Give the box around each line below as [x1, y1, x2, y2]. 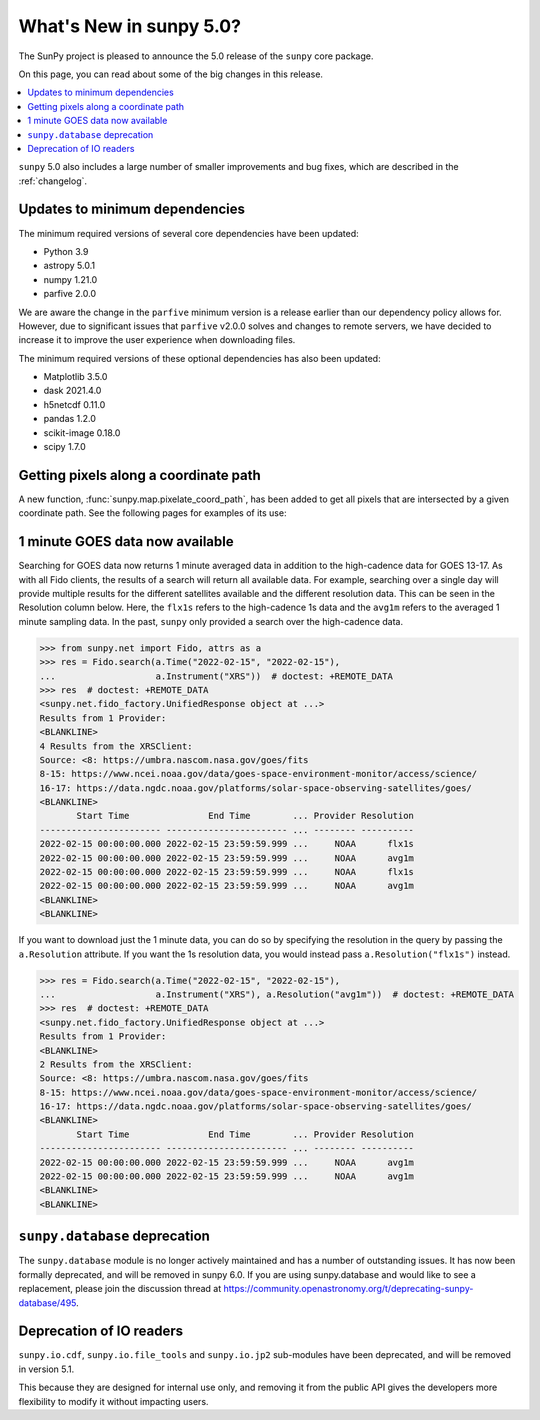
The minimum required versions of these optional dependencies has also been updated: [18, 352, 381, 364]
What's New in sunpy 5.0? [18, 15, 242, 37]
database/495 [18, 1296, 77, 1309]
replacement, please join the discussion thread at [18, 1283, 222, 1295]
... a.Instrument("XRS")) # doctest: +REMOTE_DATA [39, 670, 394, 682]
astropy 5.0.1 [43, 260, 95, 272]
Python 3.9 [43, 245, 89, 257]
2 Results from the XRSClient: [39, 1058, 194, 1070]
